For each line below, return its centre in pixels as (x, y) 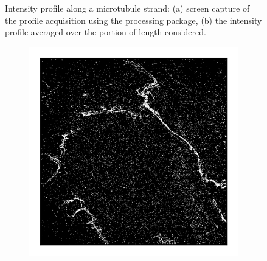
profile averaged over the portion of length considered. (106, 32)
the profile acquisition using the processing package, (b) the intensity (133, 20)
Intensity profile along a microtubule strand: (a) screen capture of (127, 8)
